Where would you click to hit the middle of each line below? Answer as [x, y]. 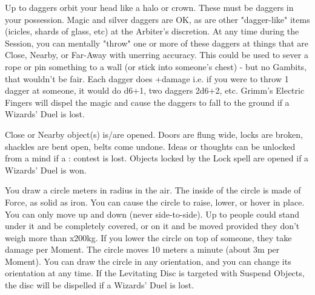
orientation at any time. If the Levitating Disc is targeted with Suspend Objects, [155, 273]
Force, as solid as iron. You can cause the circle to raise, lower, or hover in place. [155, 202]
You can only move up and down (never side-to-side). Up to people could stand [152, 214]
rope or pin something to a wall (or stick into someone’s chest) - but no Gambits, [156, 66]
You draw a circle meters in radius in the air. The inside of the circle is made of [153, 190]
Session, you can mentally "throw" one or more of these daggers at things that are [157, 43]
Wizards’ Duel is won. [46, 170]
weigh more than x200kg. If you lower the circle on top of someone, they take [148, 237]
